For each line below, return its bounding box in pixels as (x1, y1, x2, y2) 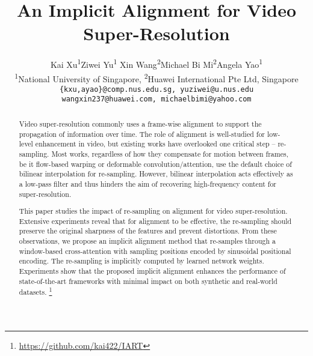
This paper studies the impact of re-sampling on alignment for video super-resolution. (19, 206, 288, 216)
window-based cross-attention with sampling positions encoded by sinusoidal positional (19, 246, 291, 256)
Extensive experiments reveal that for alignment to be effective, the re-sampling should (19, 216, 292, 226)
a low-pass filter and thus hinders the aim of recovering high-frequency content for (19, 178, 277, 189)
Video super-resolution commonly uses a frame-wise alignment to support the (19, 118, 262, 128)
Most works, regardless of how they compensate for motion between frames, (51, 148, 288, 158)
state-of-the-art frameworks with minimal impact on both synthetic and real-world (19, 276, 277, 286)
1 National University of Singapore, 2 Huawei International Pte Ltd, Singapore (14, 70, 299, 85)
